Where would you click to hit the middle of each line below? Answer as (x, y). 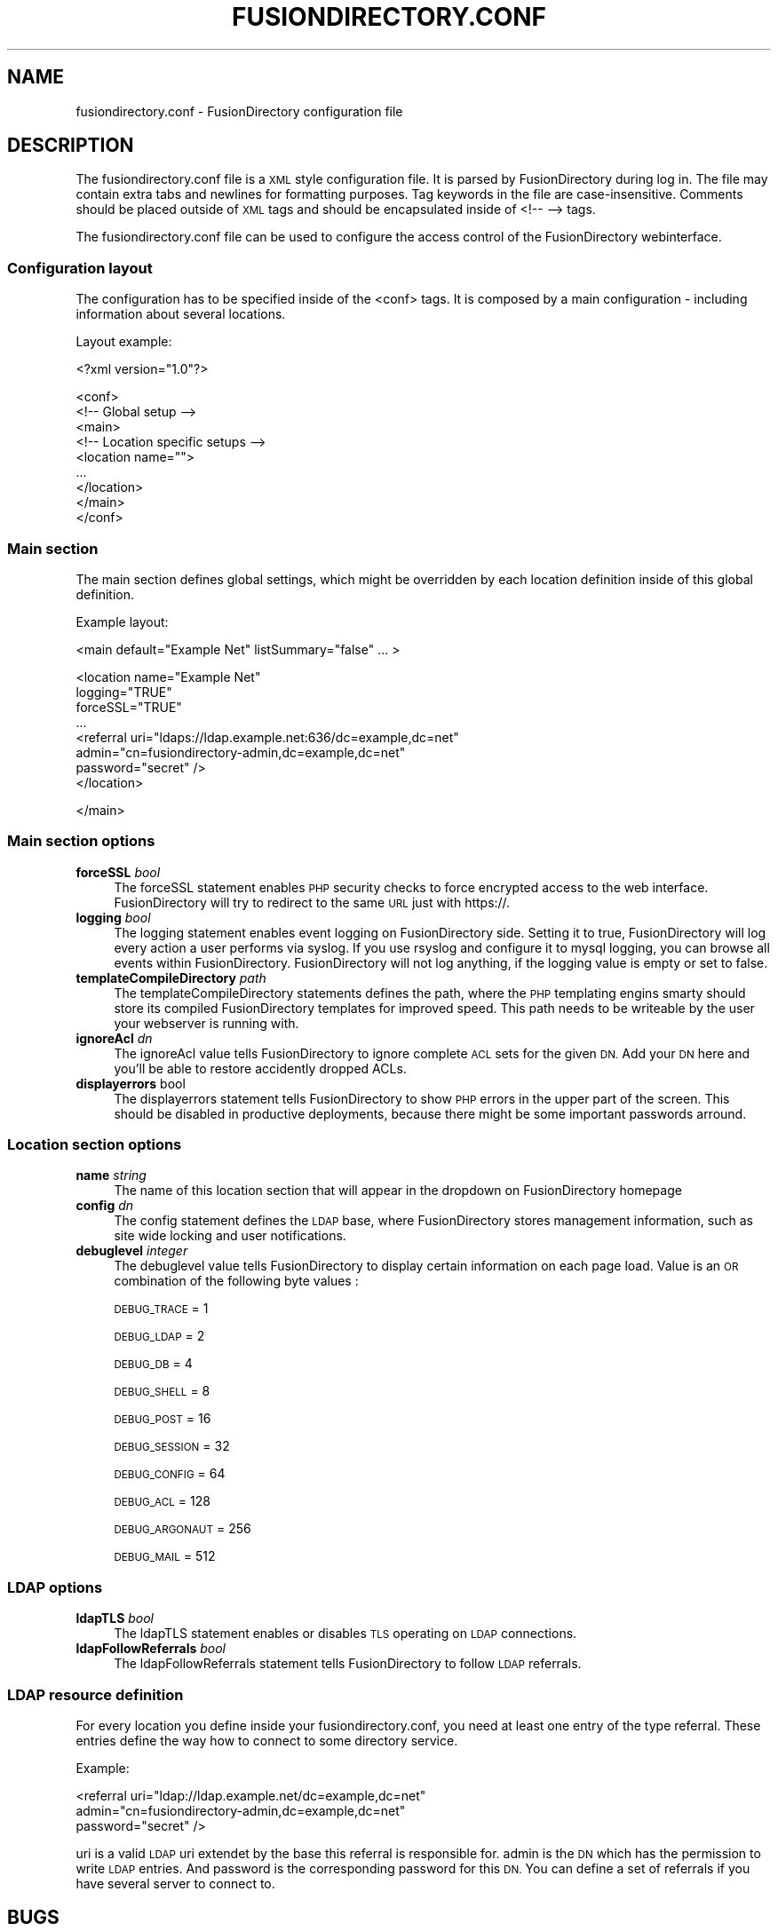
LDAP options (55, 1587)
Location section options (95, 1145)
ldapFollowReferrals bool (151, 1649)
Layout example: (124, 342)
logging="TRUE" (124, 692)
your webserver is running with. (206, 1023)
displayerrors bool (131, 1083)
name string (111, 1175)
